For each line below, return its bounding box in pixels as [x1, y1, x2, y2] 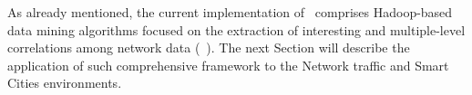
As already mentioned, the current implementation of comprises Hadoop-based [7, 3, 453, 21]
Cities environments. [7, 73, 122, 92]
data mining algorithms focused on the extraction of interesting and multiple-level [7, 20, 466, 39]
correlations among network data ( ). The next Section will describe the [7, 38, 410, 57]
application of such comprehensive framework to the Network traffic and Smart [7, 55, 449, 74]
